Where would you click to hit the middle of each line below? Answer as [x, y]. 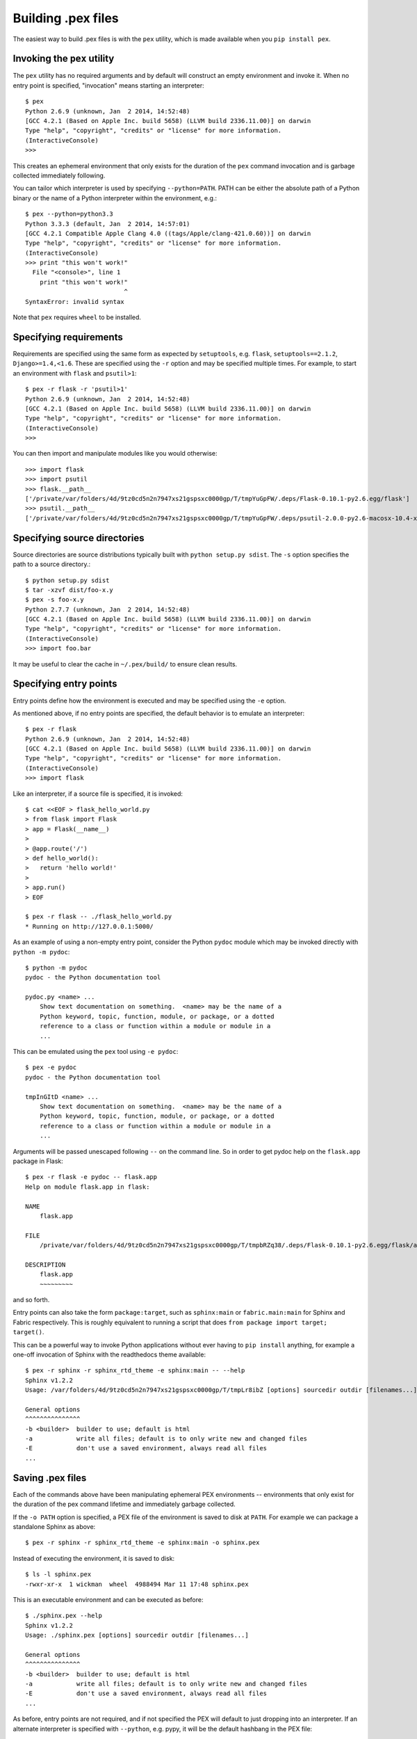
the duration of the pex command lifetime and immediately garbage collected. [124, 1504]
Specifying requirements [68, 337]
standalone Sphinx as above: [54, 1526]
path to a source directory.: [51, 564]
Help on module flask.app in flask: [88, 1187]
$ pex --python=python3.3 [69, 214]
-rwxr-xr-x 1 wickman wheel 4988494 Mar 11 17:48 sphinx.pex [137, 1584]
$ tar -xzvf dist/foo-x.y [69, 590]
